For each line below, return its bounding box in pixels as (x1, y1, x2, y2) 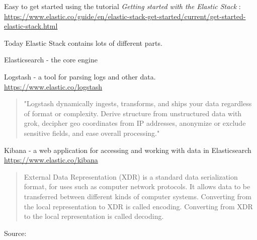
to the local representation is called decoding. (24, 211, 164, 221)
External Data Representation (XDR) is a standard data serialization (24, 171, 238, 182)
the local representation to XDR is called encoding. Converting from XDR (24, 201, 253, 211)
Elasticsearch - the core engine (4, 54, 98, 65)
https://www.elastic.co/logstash (4, 81, 103, 92)
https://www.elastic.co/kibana (4, 154, 98, 165)
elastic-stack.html (4, 21, 58, 31)
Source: (4, 227, 27, 238)
